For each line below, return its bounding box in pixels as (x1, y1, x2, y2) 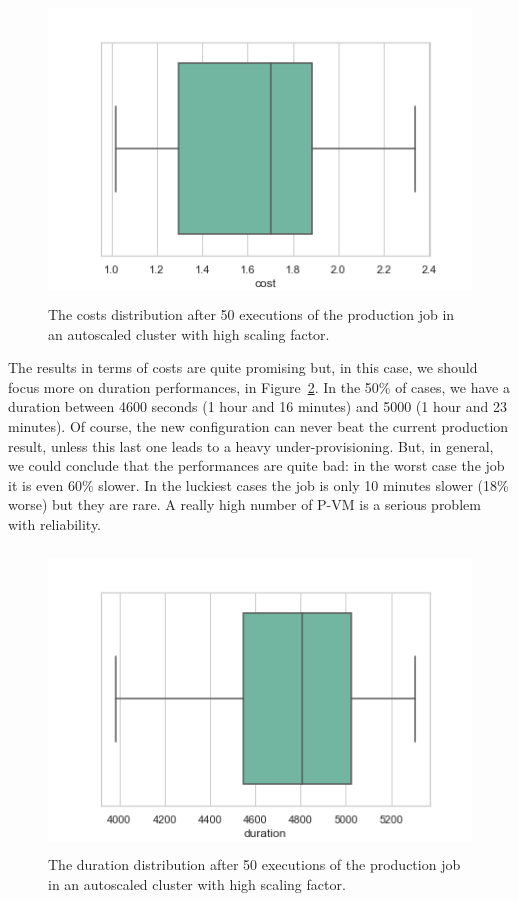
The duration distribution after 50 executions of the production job (48, 854, 461, 875)
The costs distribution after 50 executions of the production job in (48, 303, 455, 324)
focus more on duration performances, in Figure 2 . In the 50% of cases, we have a (8, 376, 510, 397)
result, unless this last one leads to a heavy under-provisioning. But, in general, (8, 435, 494, 456)
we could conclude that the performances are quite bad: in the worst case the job (8, 455, 505, 476)
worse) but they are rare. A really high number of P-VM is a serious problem (8, 494, 481, 515)
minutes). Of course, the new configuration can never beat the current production (8, 415, 509, 436)
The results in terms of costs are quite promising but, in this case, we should (8, 357, 478, 378)
